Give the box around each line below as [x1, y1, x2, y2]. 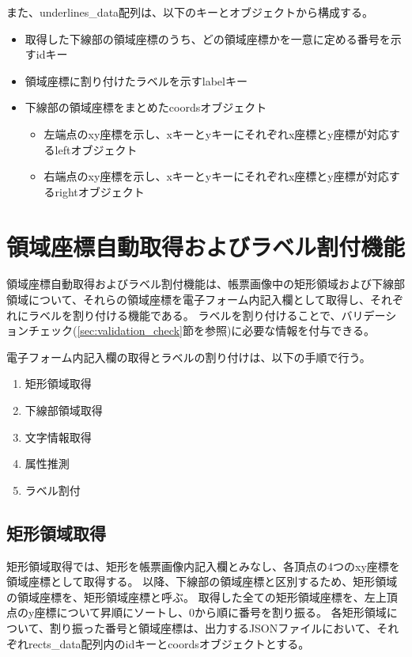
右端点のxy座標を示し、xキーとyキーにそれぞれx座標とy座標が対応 [43, 168, 389, 184]
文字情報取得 [25, 428, 92, 445]
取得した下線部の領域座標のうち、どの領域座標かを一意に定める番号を [25, 30, 391, 47]
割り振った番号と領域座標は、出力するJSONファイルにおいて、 [49, 619, 377, 636]
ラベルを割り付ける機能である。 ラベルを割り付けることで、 [28, 306, 342, 323]
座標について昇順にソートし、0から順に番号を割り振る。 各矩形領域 [34, 604, 387, 621]
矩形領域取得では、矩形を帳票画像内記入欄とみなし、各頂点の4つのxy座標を [6, 557, 400, 574]
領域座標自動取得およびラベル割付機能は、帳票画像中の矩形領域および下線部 [6, 275, 405, 292]
